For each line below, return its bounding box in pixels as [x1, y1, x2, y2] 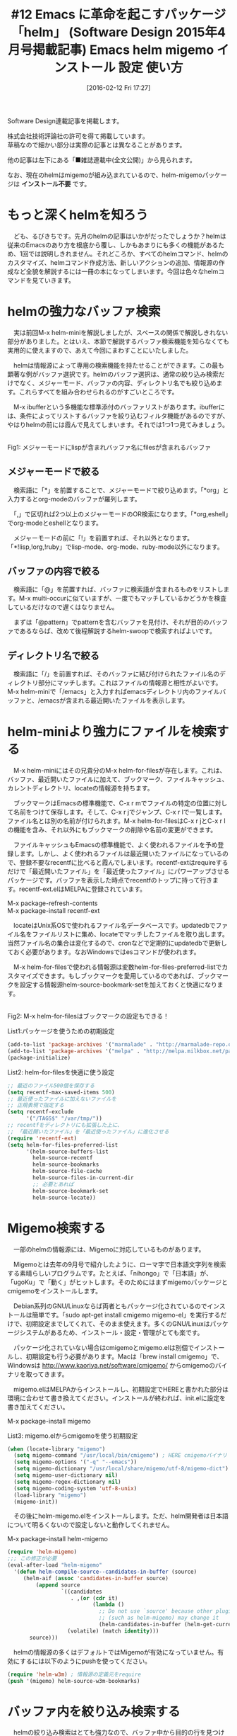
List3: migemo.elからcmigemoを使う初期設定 [7, 1431, 138, 1440]
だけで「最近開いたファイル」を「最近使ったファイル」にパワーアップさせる [7, 867, 230, 875]
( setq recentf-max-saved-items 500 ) [7, 1089, 115, 1096]
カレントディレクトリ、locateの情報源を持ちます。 [7, 784, 154, 793]
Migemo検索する [7, 1220, 106, 1236]
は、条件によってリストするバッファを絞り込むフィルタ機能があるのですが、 [7, 412, 229, 420]
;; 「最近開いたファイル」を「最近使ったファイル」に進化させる [7, 1128, 169, 1135]
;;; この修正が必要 [7, 1555, 57, 1562]
